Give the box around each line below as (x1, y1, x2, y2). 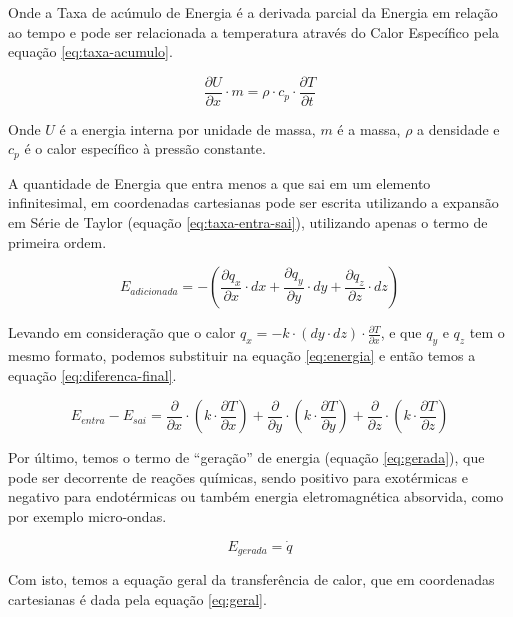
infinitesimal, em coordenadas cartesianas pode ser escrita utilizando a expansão (8, 192, 499, 213)
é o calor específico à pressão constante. (24, 138, 266, 159)
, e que (380, 322, 422, 343)
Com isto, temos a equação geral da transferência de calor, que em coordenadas (8, 569, 495, 590)
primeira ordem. (8, 231, 107, 252)
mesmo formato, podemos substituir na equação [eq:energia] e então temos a (8, 345, 476, 366)
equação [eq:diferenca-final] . (8, 364, 177, 385)
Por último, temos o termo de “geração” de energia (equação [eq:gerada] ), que (8, 447, 485, 468)
